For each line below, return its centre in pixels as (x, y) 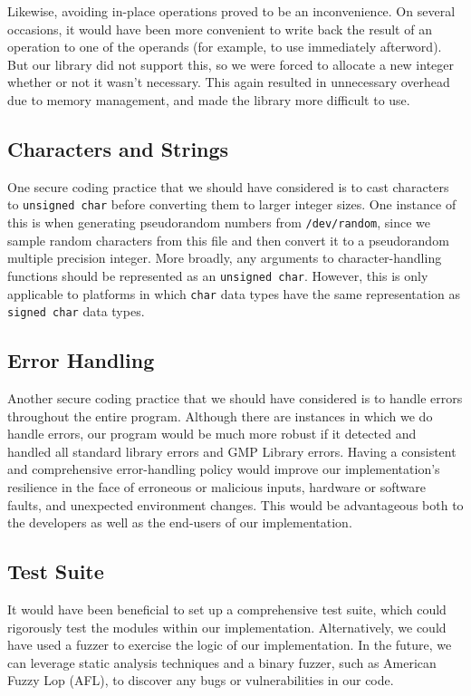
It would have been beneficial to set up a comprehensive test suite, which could (227, 609)
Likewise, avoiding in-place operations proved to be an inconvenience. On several (231, 11)
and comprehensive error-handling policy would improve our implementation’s (224, 469)
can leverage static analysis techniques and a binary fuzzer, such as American (222, 662)
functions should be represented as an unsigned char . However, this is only (218, 275)
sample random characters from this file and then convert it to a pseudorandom (228, 240)
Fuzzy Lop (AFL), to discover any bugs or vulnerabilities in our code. (201, 680)
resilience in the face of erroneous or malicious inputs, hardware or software (216, 487)
